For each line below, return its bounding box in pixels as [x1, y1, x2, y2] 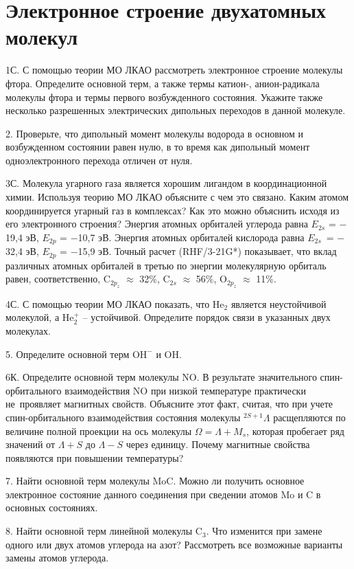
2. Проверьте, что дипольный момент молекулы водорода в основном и [5, 126, 303, 140]
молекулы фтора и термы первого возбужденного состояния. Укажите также [5, 89, 323, 104]
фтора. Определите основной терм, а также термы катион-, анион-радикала [5, 76, 320, 90]
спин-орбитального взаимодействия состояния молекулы [5, 410, 241, 424]
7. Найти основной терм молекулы [5, 473, 150, 488]
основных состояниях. [5, 500, 98, 515]
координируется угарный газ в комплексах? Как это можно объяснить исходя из [5, 203, 340, 217]
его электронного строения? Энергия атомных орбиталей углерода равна [5, 216, 308, 231]
